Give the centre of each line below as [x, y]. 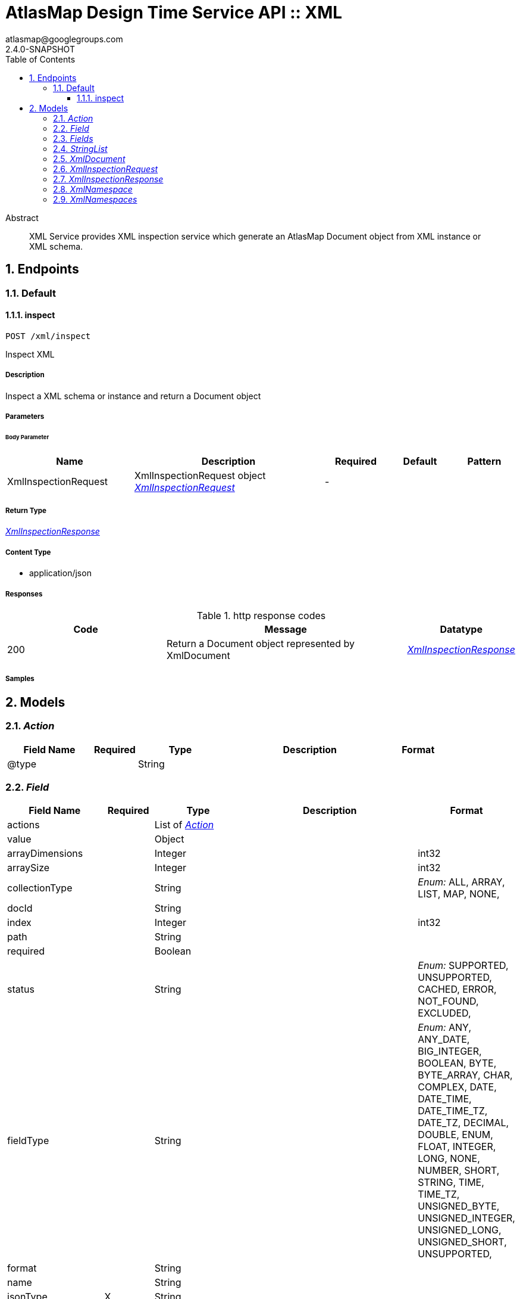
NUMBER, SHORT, [459, 1171]
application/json [60, 573]
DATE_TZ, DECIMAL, [463, 1123]
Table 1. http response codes [261, 616]
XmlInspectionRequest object [200, 475]
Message [286, 630]
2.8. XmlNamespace [93, 189]
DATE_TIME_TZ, [453, 1111]
